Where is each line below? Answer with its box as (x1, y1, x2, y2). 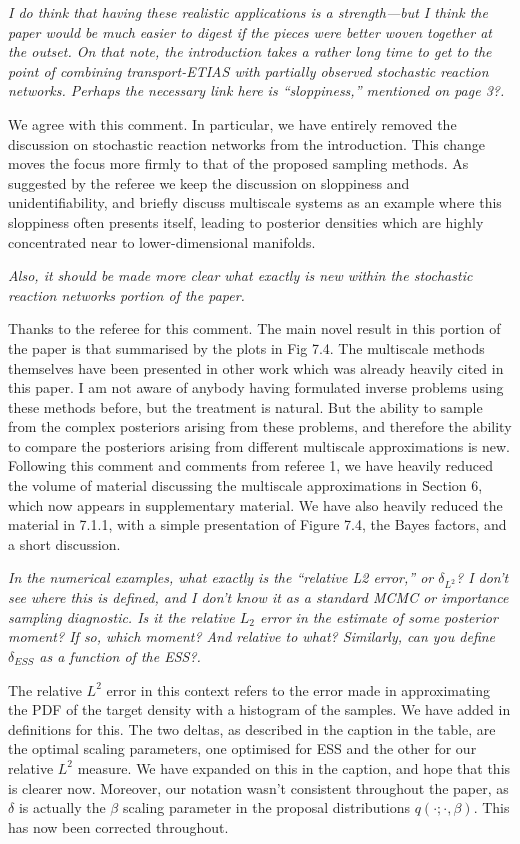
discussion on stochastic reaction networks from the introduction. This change (8, 133, 486, 154)
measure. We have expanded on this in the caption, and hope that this (77, 757, 511, 778)
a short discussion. (8, 533, 121, 554)
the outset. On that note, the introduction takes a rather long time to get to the (8, 41, 492, 62)
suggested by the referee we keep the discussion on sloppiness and (8, 172, 410, 193)
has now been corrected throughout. (8, 816, 229, 837)
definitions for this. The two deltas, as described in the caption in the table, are (8, 718, 496, 739)
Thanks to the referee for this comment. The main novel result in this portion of (8, 318, 501, 339)
